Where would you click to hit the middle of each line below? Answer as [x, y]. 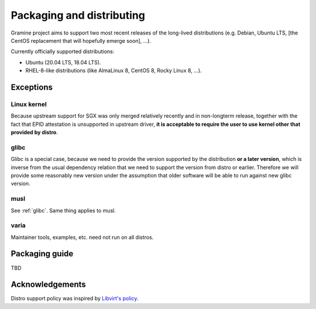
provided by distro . [34, 132]
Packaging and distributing [78, 15]
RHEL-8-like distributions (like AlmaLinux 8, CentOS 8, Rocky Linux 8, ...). [114, 71]
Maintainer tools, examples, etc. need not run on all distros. [82, 237]
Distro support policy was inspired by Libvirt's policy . [75, 298]
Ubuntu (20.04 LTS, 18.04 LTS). [63, 62]
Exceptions [32, 87]
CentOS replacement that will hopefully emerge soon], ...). [81, 40]
